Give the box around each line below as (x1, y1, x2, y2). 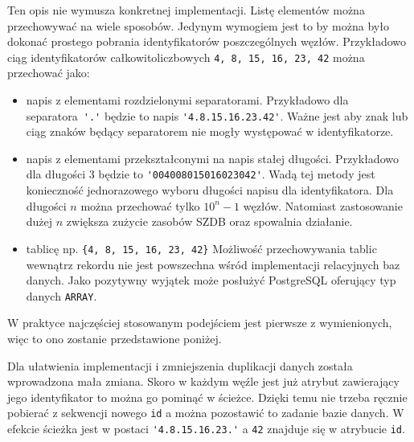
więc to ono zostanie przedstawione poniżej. (7, 330, 222, 346)
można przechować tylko (80, 197, 200, 214)
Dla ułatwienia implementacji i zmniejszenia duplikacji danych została (7, 357, 353, 374)
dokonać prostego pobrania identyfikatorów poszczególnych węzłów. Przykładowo (7, 33, 407, 50)
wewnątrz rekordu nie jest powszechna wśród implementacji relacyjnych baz (26, 256, 400, 272)
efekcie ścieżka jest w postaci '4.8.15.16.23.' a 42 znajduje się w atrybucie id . (7, 420, 405, 437)
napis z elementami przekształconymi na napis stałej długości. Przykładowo (26, 149, 399, 166)
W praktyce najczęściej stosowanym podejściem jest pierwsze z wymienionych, (7, 314, 392, 331)
